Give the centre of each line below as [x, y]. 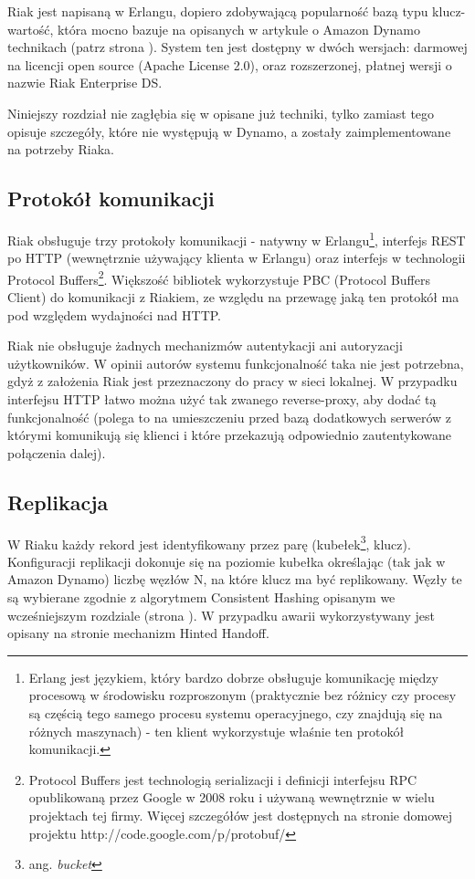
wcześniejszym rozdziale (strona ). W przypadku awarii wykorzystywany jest [221, 615]
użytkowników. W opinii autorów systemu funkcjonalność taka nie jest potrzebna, [236, 363]
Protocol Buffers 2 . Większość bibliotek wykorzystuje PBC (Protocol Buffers [219, 277]
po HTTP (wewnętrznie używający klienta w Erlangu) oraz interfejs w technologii [237, 258]
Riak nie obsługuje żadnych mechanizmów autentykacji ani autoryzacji [205, 345]
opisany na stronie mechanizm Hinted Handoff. [138, 633]
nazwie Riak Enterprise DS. [85, 83]
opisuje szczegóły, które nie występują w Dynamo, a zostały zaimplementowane [229, 131]
